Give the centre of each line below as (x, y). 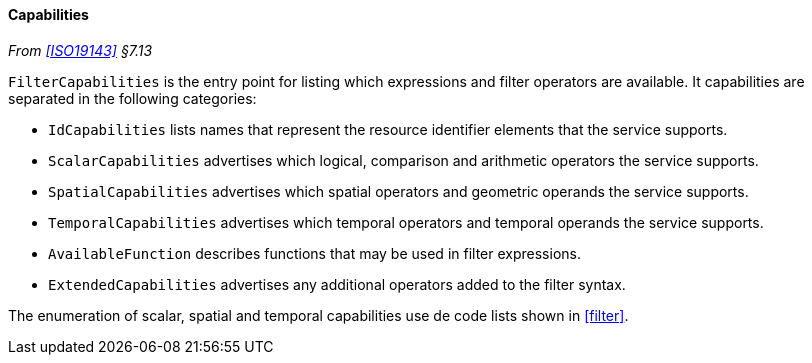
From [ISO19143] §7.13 (80, 50)
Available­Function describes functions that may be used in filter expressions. (314, 253)
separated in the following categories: (132, 98)
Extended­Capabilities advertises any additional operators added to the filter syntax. (337, 284)
